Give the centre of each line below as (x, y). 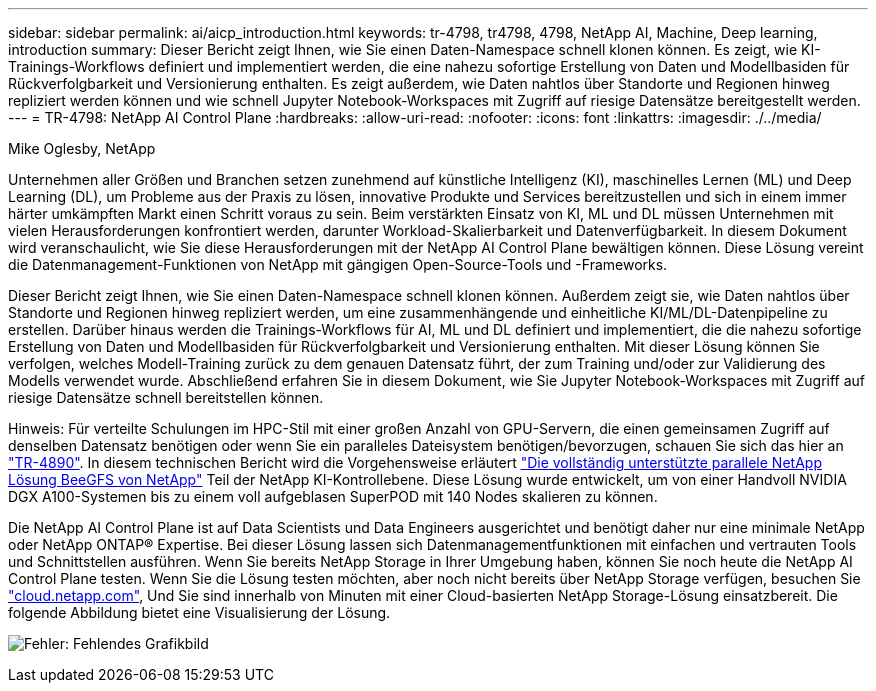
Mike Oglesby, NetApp (82, 148)
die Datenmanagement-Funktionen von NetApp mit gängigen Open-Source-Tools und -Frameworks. (338, 264)
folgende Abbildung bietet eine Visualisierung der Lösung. (199, 612)
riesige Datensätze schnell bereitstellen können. (166, 397)
